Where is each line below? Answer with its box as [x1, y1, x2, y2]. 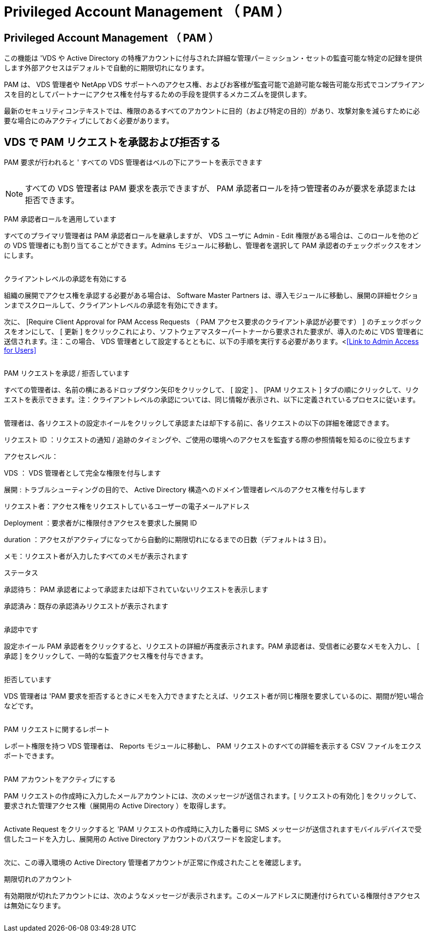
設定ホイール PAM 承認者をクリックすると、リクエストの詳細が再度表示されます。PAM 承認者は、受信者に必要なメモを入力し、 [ [4, 642, 420, 651]
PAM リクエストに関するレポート [4, 725, 110, 734]
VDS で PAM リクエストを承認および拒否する [4, 136, 221, 148]
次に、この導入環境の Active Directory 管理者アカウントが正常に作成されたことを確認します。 [4, 858, 306, 867]
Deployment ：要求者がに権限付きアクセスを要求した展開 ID [4, 519, 197, 527]
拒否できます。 [25, 195, 79, 205]
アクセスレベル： [4, 452, 59, 461]
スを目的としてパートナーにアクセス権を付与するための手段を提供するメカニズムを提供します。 [4, 90, 311, 99]
